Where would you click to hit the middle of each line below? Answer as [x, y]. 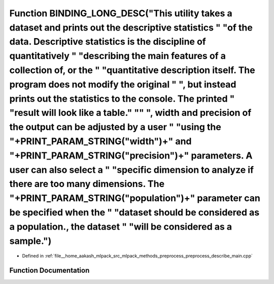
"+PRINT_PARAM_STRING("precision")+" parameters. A [131, 155]
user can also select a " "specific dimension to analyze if [131, 170]
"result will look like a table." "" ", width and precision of [130, 113]
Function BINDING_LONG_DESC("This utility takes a [121, 13]
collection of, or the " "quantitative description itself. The [132, 70]
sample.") [30, 241]
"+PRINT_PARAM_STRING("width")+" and [100, 141]
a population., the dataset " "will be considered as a [121, 227]
